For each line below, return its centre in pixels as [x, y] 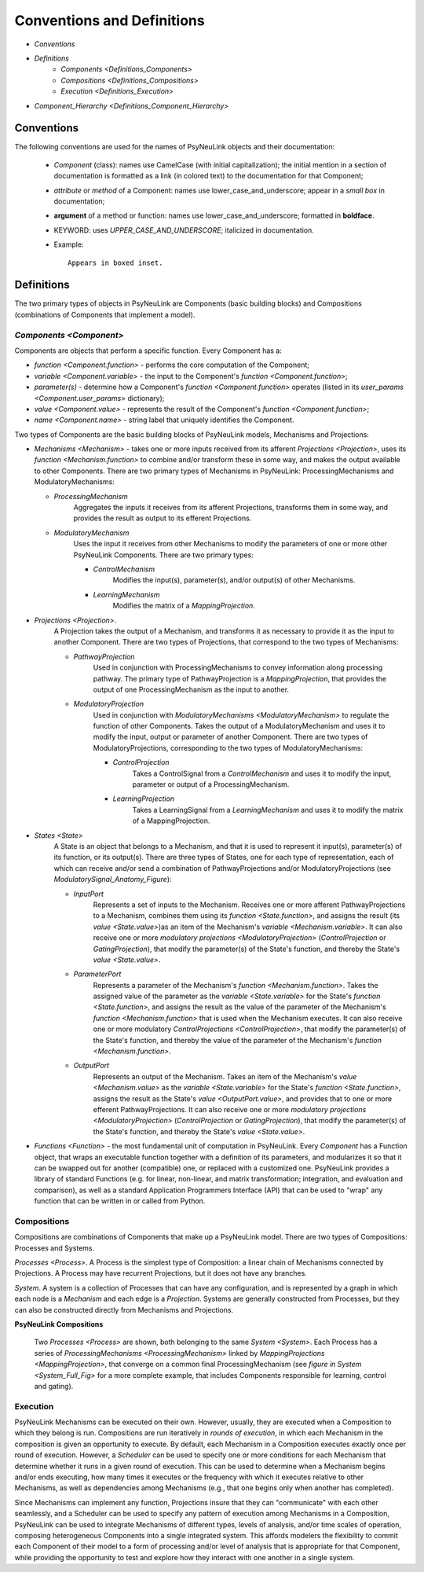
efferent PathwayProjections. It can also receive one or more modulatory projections [230, 1109]
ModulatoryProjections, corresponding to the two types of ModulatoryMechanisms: [228, 747]
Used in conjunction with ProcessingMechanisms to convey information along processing [238, 667]
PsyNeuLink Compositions [59, 1324]
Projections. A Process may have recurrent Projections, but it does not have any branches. [161, 1273]
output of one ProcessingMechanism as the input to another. [191, 689]
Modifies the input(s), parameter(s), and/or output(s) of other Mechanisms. [234, 580]
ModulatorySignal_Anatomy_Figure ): [113, 880]
